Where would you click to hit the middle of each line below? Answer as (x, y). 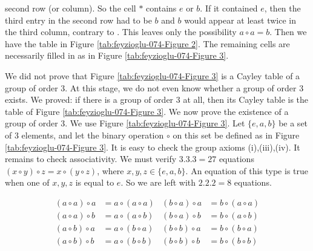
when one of (27, 182)
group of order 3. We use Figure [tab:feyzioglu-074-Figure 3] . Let (125, 123)
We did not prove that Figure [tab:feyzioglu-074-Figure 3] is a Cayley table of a (153, 75)
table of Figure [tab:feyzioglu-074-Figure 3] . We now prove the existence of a (147, 111)
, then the (282, 8)
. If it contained (229, 8)
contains (161, 8)
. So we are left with (158, 182)
